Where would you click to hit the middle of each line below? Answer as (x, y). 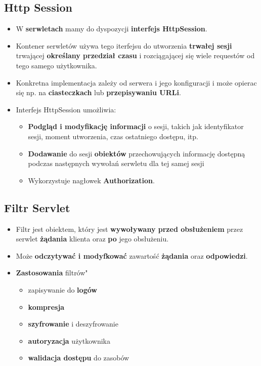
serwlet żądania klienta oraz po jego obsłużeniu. (92, 239)
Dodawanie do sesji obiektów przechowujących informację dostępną (137, 153)
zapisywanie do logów (62, 289)
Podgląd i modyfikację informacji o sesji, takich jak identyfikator (136, 126)
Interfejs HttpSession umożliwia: (66, 109)
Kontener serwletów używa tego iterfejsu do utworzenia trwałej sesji (124, 45)
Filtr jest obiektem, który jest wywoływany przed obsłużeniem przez (129, 229)
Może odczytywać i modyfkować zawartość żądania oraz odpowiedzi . (132, 255)
